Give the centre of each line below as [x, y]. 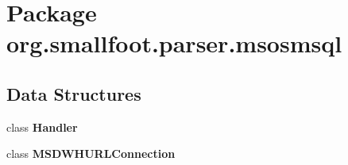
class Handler [42, 127]
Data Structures [74, 93]
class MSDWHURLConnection [91, 153]
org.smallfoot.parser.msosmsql [174, 43]
